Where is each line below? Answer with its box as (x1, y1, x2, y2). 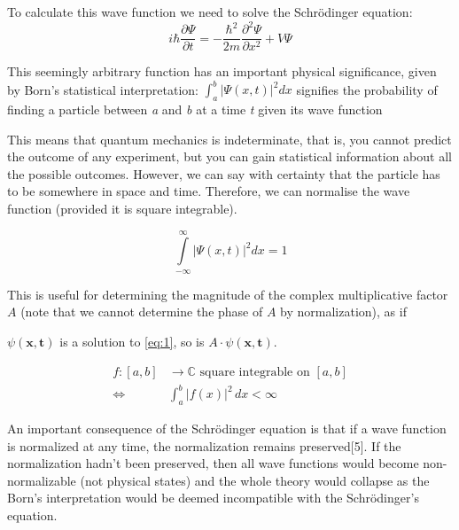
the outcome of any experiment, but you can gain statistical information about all (7, 147, 452, 166)
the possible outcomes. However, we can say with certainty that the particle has (7, 164, 440, 183)
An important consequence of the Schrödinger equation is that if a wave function (7, 418, 447, 437)
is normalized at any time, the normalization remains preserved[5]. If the (7, 436, 401, 455)
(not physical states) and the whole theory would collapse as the (80, 471, 430, 489)
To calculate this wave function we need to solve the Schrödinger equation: (7, 3, 413, 20)
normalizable (7, 471, 76, 489)
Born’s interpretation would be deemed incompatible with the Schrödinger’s (7, 488, 419, 507)
